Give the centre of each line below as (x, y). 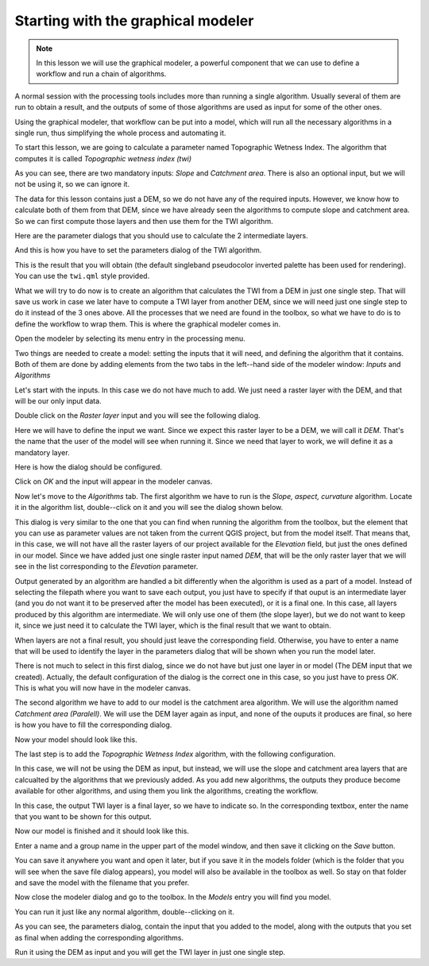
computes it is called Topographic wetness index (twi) (103, 158)
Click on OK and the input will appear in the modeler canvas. (114, 481)
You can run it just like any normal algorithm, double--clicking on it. (124, 912)
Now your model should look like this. (76, 740)
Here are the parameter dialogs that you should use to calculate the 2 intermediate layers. (162, 236)
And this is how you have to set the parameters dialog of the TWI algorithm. (138, 250)
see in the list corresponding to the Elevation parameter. (106, 566)
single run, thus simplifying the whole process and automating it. (120, 133)
